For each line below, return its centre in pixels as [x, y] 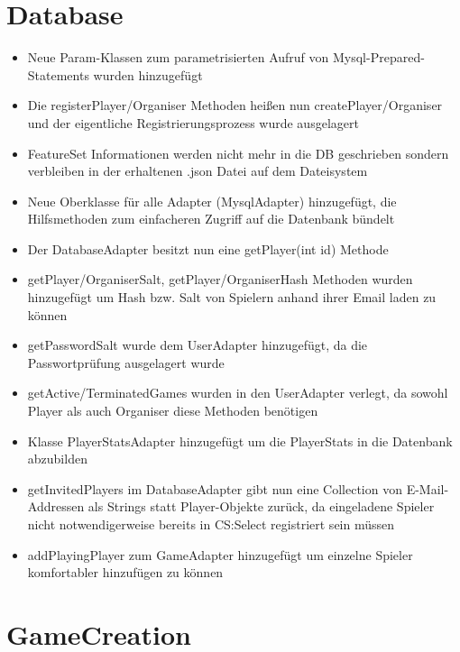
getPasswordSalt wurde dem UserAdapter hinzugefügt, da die [198, 345]
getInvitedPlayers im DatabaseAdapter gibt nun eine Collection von [215, 488]
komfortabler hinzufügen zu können [125, 572]
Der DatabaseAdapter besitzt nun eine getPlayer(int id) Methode [208, 248]
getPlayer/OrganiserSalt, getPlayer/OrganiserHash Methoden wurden [220, 279]
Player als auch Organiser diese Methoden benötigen [173, 411]
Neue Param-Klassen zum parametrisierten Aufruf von [178, 57]
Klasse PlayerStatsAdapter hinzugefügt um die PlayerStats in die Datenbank [240, 441]
